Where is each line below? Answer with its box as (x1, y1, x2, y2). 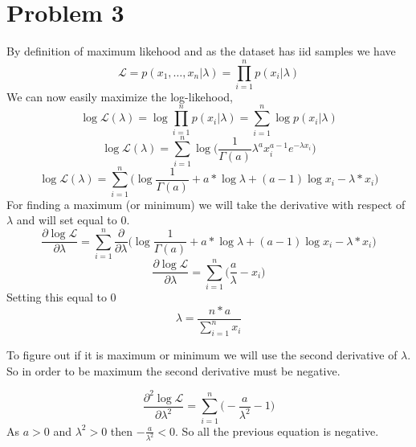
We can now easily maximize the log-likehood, (6, 88, 234, 105)
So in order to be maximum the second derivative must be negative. (6, 362, 341, 379)
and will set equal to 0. (16, 211, 130, 228)
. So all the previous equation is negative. (175, 422, 379, 439)
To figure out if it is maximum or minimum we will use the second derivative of (6, 347, 398, 363)
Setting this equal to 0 (6, 289, 116, 306)
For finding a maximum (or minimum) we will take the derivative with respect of (6, 195, 406, 212)
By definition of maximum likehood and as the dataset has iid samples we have (6, 43, 396, 59)
